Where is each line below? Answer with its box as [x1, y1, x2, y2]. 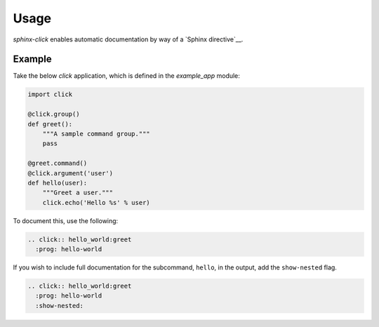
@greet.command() [27, 159, 88, 168]
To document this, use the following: [13, 216, 119, 225]
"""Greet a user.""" [42, 189, 114, 196]
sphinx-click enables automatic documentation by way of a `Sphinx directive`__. [13, 35, 244, 44]
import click [27, 91, 73, 98]
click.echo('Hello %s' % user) [42, 199, 150, 206]
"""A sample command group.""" [42, 130, 150, 138]
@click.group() [27, 110, 80, 119]
